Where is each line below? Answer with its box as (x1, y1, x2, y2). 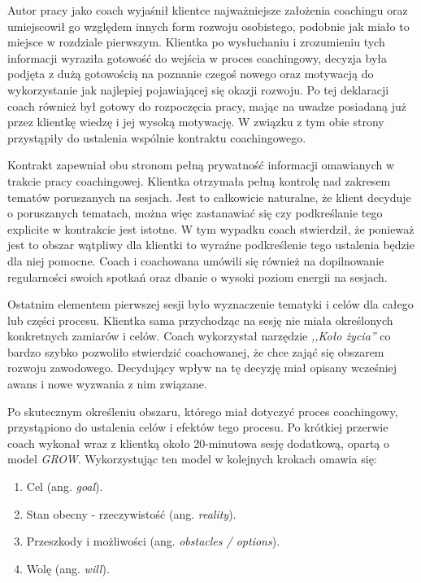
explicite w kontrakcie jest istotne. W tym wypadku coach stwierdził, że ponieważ (7, 220, 414, 237)
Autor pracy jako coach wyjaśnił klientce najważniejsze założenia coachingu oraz (7, 2, 408, 18)
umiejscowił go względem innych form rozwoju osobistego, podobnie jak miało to (7, 17, 410, 34)
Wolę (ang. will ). (26, 559, 110, 576)
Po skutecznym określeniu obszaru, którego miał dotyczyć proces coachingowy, (7, 402, 398, 419)
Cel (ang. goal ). (26, 478, 103, 495)
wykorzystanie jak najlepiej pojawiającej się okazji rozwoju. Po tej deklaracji (7, 81, 389, 98)
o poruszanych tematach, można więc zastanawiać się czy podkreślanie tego (7, 204, 383, 221)
